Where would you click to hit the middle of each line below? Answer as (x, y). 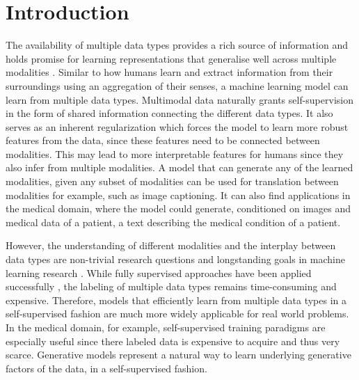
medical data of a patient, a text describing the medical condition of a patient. (173, 222)
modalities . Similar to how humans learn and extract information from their (169, 72)
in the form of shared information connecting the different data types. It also (169, 113)
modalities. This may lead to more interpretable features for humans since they (175, 153)
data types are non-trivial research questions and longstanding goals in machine (175, 259)
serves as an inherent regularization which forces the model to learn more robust (177, 126)
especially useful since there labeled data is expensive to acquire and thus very (173, 341)
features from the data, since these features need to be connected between (163, 140)
